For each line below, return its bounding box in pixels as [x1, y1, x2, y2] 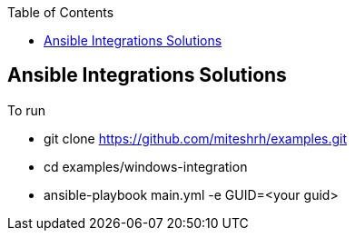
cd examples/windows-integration [44, 158, 248, 174]
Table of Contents [7, 5, 114, 20]
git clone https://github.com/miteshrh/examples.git [44, 130, 348, 146]
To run [7, 102, 46, 118]
